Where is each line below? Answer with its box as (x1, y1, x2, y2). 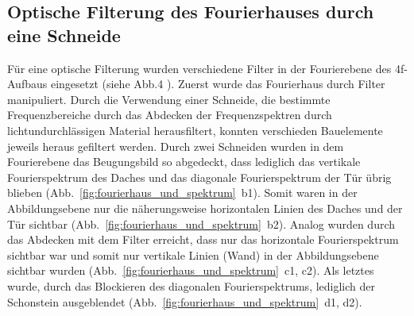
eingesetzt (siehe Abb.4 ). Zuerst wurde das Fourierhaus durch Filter (50, 75, 385, 92)
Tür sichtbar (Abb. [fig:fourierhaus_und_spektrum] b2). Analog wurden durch (7, 215, 396, 232)
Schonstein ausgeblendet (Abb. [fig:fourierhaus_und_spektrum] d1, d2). (7, 293, 362, 310)
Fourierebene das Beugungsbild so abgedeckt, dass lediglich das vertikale (7, 153, 361, 170)
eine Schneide (7, 22, 121, 47)
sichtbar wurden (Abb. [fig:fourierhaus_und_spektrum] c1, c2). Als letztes (7, 262, 374, 279)
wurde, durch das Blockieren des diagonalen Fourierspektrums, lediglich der (7, 277, 376, 294)
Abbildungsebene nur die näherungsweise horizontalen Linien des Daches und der (7, 199, 403, 216)
